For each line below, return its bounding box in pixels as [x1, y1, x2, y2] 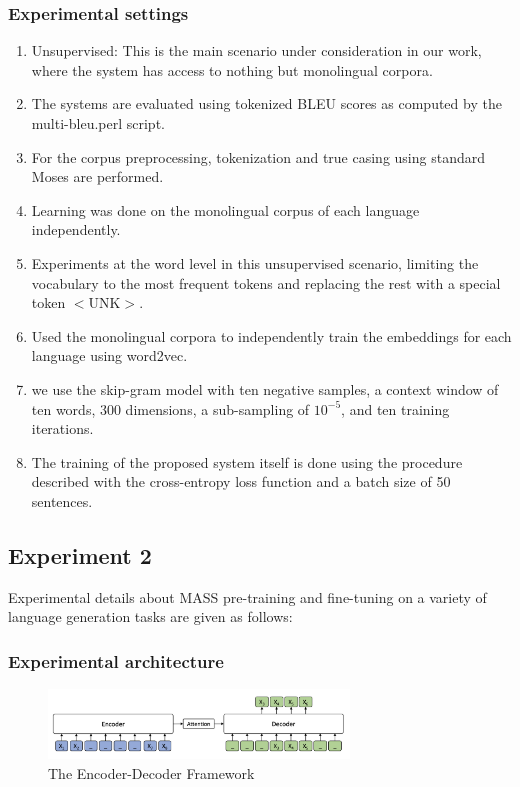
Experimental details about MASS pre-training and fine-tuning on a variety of [8, 586, 487, 607]
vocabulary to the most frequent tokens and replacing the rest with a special [31, 272, 501, 293]
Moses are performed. [31, 166, 164, 187]
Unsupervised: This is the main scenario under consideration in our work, [31, 40, 482, 61]
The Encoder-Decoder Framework [48, 762, 255, 783]
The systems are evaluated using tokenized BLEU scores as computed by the [31, 93, 502, 114]
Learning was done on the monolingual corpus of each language [31, 199, 420, 220]
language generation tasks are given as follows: [8, 606, 293, 627]
